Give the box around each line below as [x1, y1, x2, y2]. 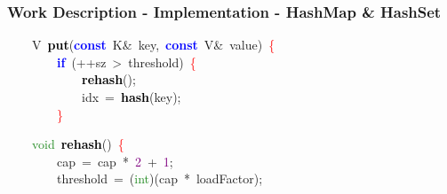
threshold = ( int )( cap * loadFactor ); [56, 169, 263, 188]
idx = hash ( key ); [81, 88, 181, 105]
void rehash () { [32, 135, 124, 153]
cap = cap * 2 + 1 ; [56, 151, 173, 170]
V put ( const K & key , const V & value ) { [32, 35, 275, 54]
